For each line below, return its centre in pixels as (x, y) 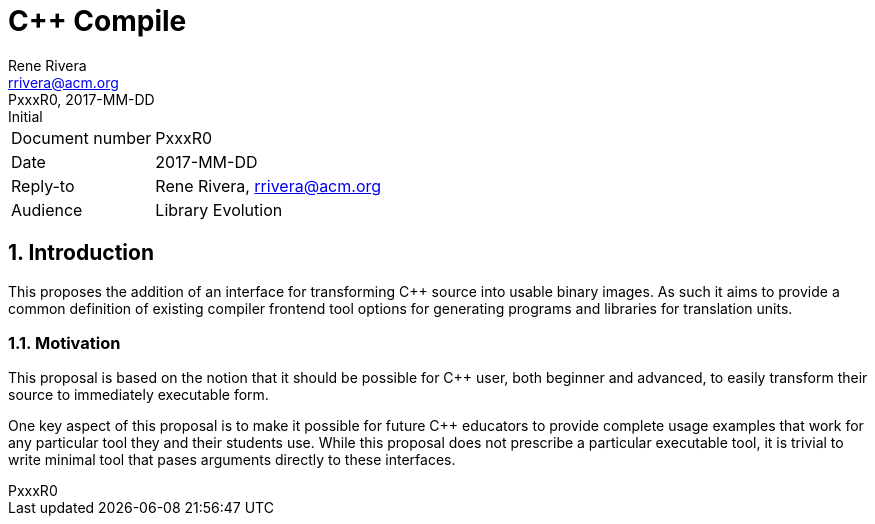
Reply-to (43, 185)
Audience (47, 209)
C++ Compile (97, 21)
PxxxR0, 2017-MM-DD (81, 99)
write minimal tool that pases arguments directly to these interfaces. (232, 460)
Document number (81, 137)
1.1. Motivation (64, 342)
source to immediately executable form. (138, 395)
